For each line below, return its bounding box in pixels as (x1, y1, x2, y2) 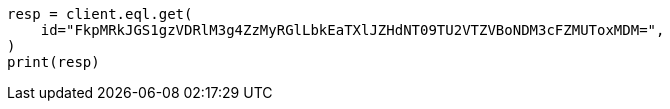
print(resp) (7, 54, 100, 70)
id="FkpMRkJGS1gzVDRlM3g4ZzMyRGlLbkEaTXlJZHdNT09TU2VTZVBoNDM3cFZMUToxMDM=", (40, 22, 665, 38)
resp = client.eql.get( (7, 6, 193, 22)
